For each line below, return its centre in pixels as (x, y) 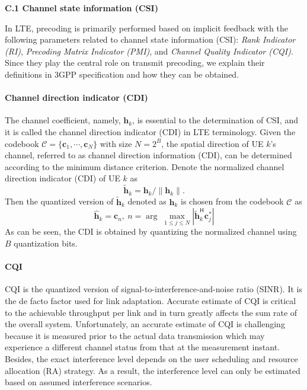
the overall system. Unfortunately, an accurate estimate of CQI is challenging (145, 324)
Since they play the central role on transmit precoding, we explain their (135, 63)
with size (116, 143)
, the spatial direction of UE (212, 143)
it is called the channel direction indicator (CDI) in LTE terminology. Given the (150, 131)
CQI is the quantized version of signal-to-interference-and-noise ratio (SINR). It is (153, 289)
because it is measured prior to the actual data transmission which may (135, 335)
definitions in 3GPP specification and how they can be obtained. (122, 74)
